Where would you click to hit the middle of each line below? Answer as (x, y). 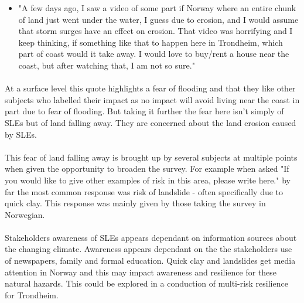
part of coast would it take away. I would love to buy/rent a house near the (154, 54)
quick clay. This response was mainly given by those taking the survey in (135, 203)
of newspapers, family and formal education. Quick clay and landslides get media (150, 261)
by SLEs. (21, 134)
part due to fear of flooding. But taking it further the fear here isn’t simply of (144, 111)
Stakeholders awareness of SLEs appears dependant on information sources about (151, 237)
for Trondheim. (32, 295)
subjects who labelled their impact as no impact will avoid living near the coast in (152, 99)
